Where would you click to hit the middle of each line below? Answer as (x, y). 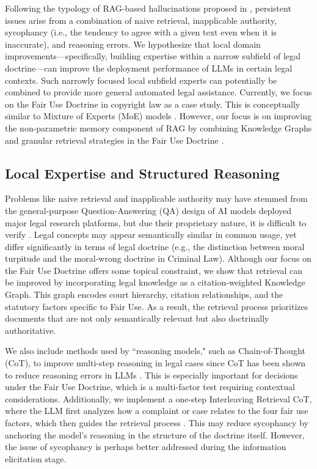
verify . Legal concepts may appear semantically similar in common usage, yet (151, 234)
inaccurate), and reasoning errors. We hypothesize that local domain (133, 44)
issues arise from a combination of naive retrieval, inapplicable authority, (141, 20)
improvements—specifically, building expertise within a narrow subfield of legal (153, 56)
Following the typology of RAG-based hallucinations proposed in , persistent (148, 8)
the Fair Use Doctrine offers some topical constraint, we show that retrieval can (154, 270)
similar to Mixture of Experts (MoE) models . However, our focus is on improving (158, 116)
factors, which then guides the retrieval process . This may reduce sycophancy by (157, 423)
